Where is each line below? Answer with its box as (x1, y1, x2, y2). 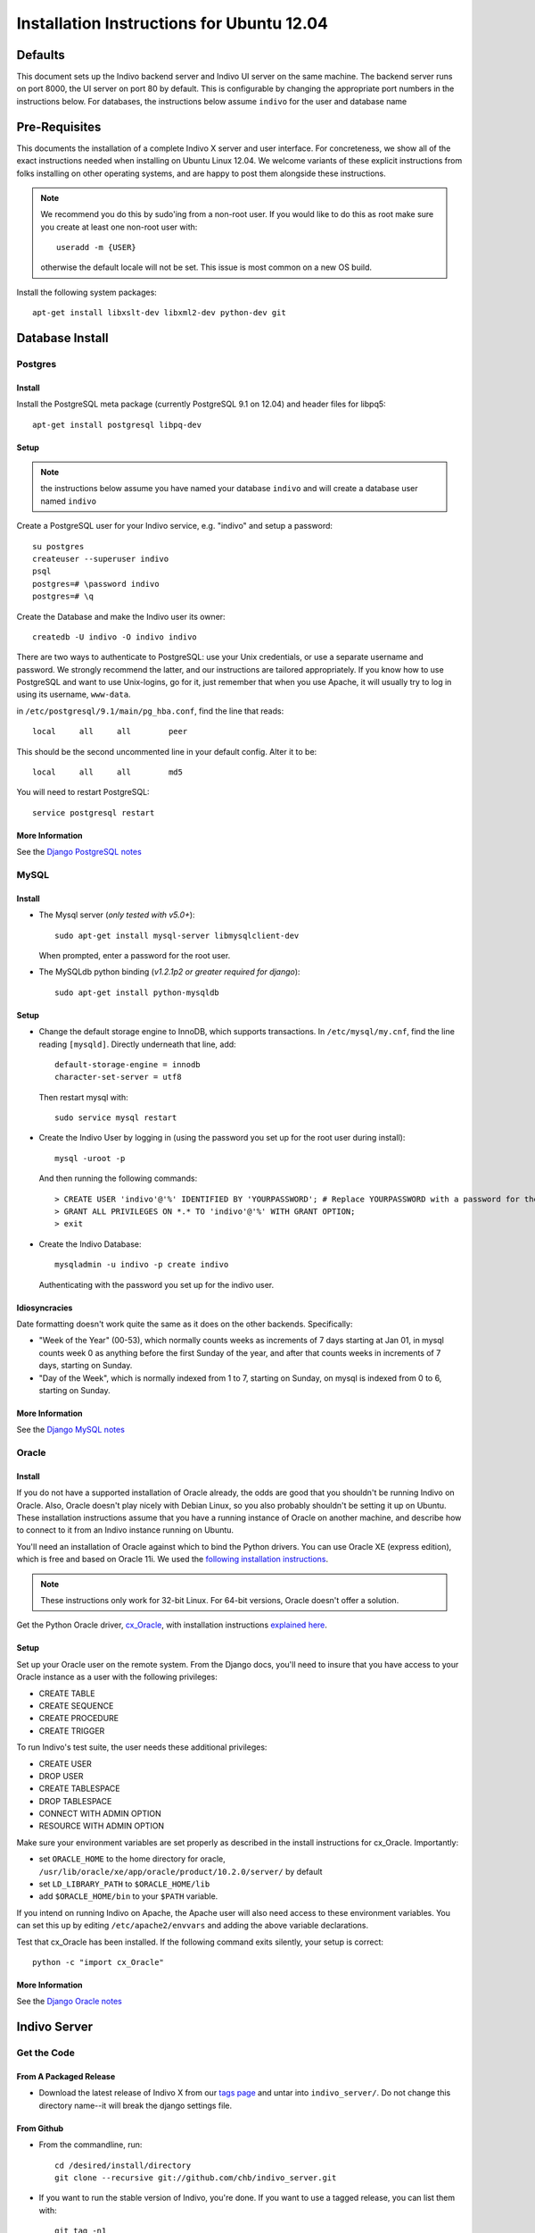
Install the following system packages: (16, 287, 158, 297)
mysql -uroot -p (54, 1153, 126, 1163)
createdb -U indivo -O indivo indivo (32, 631, 198, 642)
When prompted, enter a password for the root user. (38, 949, 231, 960)
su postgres (32, 541, 85, 551)
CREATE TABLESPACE (38, 1783, 120, 1794)
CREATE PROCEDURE (38, 1713, 119, 1724)
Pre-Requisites (16, 119, 102, 134)
